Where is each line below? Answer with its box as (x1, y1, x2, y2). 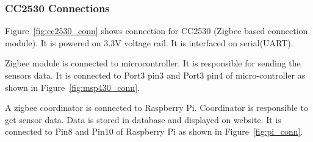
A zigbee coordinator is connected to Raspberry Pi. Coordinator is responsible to (5, 101, 308, 114)
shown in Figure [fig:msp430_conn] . (5, 80, 140, 93)
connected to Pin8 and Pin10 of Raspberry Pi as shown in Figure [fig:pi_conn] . (5, 125, 303, 138)
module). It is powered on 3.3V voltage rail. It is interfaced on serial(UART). (5, 36, 293, 49)
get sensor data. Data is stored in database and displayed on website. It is (5, 113, 281, 126)
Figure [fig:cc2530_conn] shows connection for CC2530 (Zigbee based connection (5, 24, 308, 37)
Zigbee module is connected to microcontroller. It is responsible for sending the (5, 57, 301, 69)
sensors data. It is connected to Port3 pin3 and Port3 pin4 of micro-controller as (5, 69, 306, 81)
